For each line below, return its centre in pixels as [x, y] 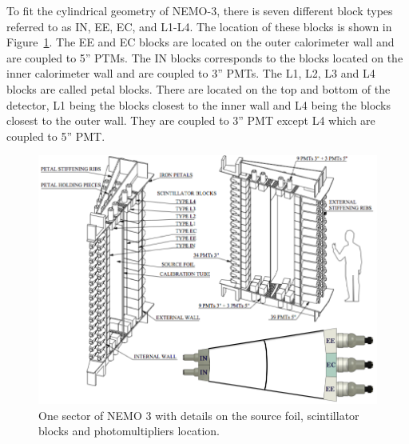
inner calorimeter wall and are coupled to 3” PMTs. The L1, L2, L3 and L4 [191, 73]
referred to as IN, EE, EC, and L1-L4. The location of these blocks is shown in [199, 26]
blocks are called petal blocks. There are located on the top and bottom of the [199, 88]
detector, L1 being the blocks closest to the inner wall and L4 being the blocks [199, 104]
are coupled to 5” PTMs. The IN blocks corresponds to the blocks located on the [205, 57]
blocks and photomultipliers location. [129, 431]
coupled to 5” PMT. [56, 136]
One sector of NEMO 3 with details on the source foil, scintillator [199, 415]
